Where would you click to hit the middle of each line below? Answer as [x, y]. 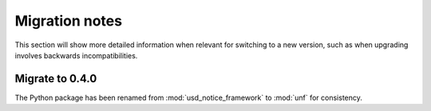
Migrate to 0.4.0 [56, 79]
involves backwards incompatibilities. [76, 55]
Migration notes [69, 21]
